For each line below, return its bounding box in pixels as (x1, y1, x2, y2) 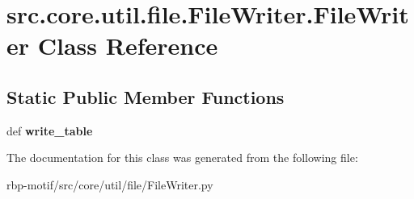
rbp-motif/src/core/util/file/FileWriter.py (6, 176, 213, 193)
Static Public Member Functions (6, 84, 285, 109)
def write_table (6, 122, 93, 139)
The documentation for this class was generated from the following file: (6, 149, 358, 166)
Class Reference (37, 29, 218, 62)
